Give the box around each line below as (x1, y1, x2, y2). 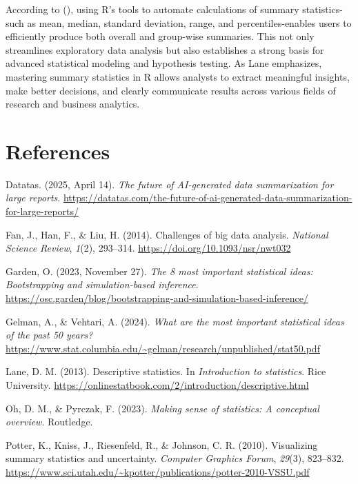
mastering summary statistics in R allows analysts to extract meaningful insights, (6, 69, 350, 83)
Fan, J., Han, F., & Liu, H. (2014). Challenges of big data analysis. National (6, 227, 328, 241)
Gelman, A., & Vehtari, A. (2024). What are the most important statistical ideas (6, 314, 344, 328)
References (6, 137, 110, 165)
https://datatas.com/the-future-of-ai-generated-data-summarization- (63, 190, 352, 205)
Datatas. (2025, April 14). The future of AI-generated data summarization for (6, 177, 334, 191)
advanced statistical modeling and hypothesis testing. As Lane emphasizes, (6, 56, 322, 70)
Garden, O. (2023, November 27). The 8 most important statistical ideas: (6, 263, 313, 278)
